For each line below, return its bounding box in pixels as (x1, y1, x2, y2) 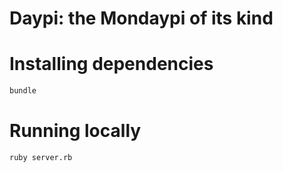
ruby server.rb (9, 152, 73, 162)
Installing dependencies (9, 53, 214, 76)
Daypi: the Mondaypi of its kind (9, 7, 274, 30)
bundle (9, 86, 37, 96)
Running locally (9, 120, 142, 142)
